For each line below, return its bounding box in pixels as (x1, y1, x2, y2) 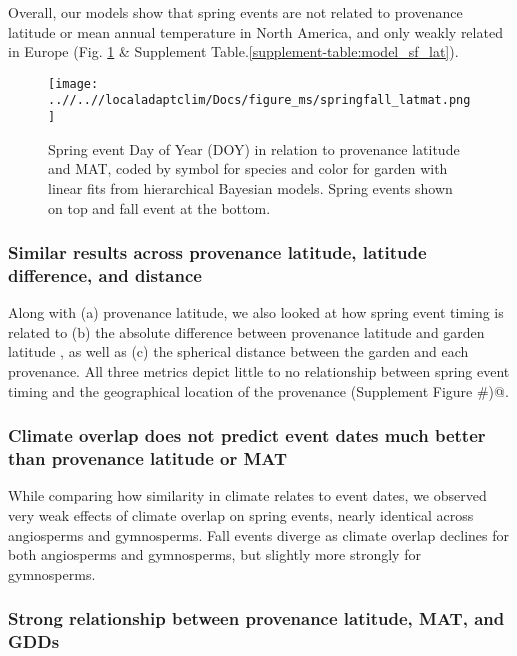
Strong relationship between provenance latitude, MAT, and (8, 606, 505, 631)
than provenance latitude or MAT (8, 446, 288, 471)
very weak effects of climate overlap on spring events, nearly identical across (8, 504, 474, 525)
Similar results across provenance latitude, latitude (8, 240, 427, 265)
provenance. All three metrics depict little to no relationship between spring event (8, 361, 510, 382)
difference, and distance (8, 262, 202, 287)
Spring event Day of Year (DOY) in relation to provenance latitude (48, 138, 460, 159)
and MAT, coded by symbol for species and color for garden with (48, 158, 448, 179)
